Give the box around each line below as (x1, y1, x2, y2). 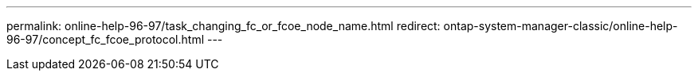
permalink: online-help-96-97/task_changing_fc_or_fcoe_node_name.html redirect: (6, 19, 441, 33)
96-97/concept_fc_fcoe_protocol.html (6, 33, 205, 46)
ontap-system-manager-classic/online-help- (443, 19, 678, 33)
